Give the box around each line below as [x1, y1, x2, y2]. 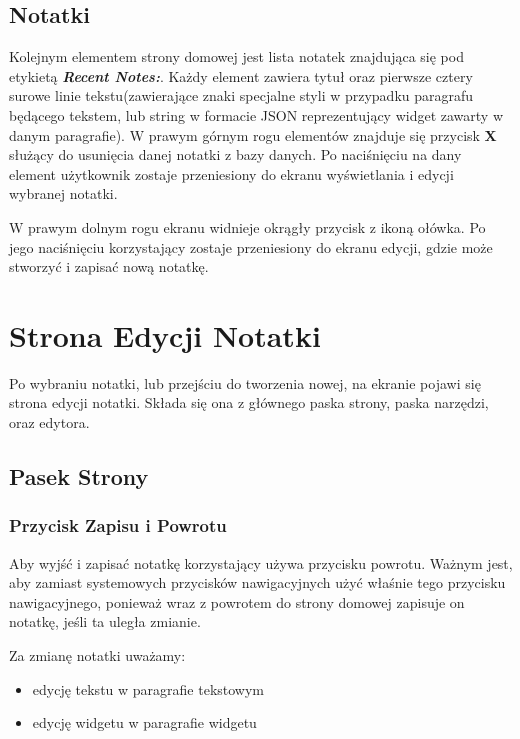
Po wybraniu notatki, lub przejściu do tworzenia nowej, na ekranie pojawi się [9, 372, 481, 393]
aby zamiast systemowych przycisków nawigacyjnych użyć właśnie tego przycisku [9, 572, 506, 593]
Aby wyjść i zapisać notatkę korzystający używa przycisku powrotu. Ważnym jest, [9, 552, 513, 573]
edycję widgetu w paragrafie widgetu [32, 712, 257, 733]
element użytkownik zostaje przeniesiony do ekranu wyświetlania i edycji [9, 163, 454, 184]
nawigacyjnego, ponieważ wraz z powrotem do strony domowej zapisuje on [9, 591, 465, 612]
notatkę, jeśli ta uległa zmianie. [9, 611, 201, 632]
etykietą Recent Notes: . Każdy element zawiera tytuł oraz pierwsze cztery [9, 65, 473, 86]
